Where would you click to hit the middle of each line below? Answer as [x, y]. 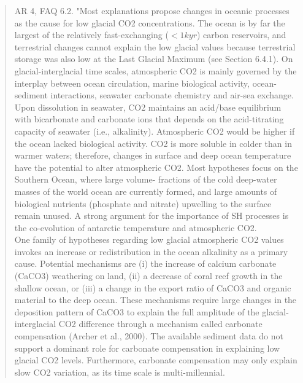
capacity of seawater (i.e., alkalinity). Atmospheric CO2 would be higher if [155, 131]
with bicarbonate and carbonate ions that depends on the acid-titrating [149, 119]
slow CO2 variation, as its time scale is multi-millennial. [120, 372]
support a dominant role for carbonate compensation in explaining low [147, 348]
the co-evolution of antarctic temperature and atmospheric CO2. [136, 227]
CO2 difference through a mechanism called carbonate [160, 324]
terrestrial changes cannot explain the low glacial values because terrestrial [155, 46]
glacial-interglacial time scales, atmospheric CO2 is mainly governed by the [155, 70]
